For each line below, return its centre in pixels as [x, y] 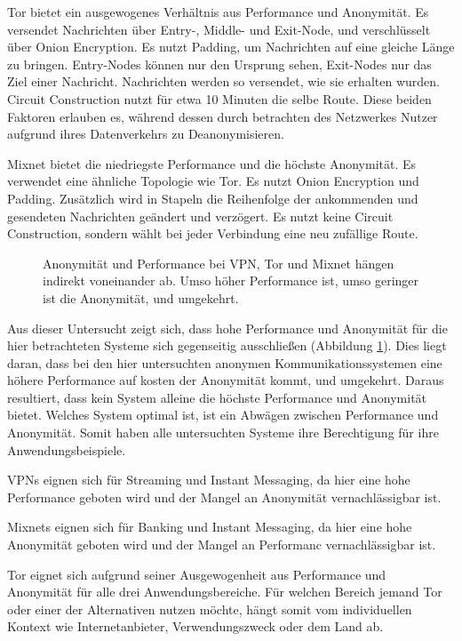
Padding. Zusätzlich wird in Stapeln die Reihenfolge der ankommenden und [213, 198]
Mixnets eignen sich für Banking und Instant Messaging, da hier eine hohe [210, 527]
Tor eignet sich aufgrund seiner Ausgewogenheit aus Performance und [197, 574]
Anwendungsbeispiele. [67, 449]
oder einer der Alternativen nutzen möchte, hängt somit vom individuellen [210, 609]
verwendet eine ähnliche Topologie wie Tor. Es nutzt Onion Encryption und [213, 181]
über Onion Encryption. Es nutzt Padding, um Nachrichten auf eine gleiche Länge [231, 47]
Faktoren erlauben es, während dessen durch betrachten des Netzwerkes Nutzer [223, 116]
